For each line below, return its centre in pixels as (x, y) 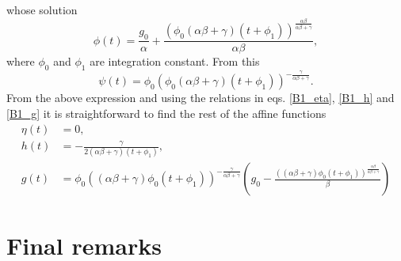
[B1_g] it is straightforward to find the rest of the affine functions (166, 113)
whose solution (42, 9)
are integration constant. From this (175, 61)
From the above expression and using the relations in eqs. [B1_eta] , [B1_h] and (200, 98)
